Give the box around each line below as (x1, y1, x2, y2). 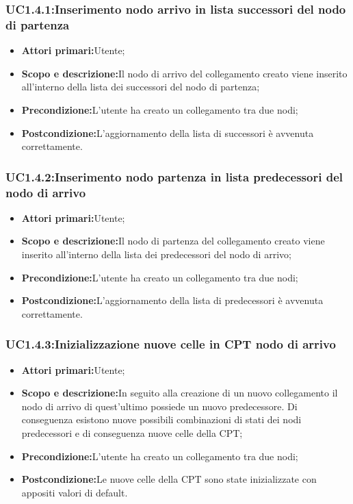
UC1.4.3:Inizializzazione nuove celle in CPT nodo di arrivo (5, 336, 336, 353)
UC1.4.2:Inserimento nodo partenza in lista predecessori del (5, 168, 343, 185)
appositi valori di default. (21, 485, 128, 499)
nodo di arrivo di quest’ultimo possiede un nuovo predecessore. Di (21, 399, 298, 413)
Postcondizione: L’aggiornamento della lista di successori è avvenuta (21, 125, 314, 140)
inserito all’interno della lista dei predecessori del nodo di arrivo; (21, 247, 291, 262)
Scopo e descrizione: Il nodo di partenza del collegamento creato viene (21, 234, 325, 248)
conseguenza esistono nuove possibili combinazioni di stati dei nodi (21, 412, 302, 427)
